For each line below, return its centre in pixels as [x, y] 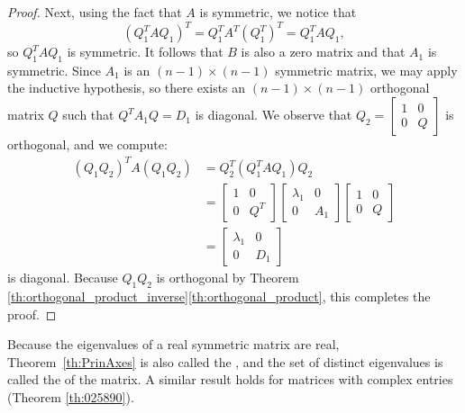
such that [88, 115]
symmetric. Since [54, 70]
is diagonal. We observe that [274, 115]
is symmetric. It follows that [145, 52]
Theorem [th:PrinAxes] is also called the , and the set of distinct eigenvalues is [225, 361]
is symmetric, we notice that [278, 12]
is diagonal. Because [63, 278]
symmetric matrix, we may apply [366, 70]
